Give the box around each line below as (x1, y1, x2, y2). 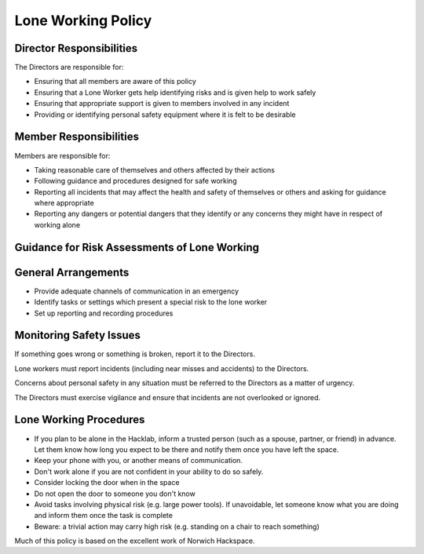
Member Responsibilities (14, 130, 139, 144)
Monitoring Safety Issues (14, 329, 141, 342)
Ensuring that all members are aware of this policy (34, 77, 196, 86)
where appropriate (34, 199, 94, 208)
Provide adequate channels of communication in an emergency (34, 286, 239, 296)
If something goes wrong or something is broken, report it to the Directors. (14, 349, 255, 359)
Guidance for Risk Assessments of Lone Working (14, 240, 259, 254)
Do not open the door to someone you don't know (34, 489, 196, 498)
